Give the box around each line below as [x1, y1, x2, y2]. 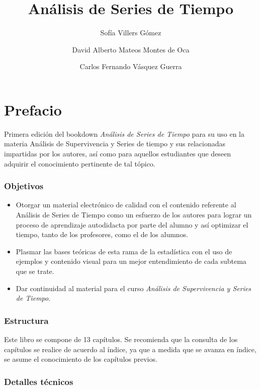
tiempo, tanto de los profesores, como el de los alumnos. [16, 229, 189, 240]
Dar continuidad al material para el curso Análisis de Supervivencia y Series [16, 283, 251, 293]
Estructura [4, 314, 49, 326]
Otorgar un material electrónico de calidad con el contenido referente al [16, 199, 236, 210]
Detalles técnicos [4, 375, 73, 387]
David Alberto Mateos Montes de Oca [72, 44, 190, 54]
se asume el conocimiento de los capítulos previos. [4, 354, 157, 364]
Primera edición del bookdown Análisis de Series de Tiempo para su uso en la [4, 128, 245, 139]
